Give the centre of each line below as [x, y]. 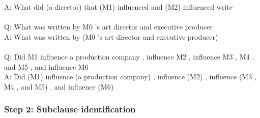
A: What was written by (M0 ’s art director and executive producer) [111, 36]
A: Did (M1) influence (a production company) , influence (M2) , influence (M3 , [130, 77]
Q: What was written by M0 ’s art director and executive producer [108, 27]
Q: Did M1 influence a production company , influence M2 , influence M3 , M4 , [129, 56]
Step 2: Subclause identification [70, 109]
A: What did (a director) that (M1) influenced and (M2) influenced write [118, 7]
